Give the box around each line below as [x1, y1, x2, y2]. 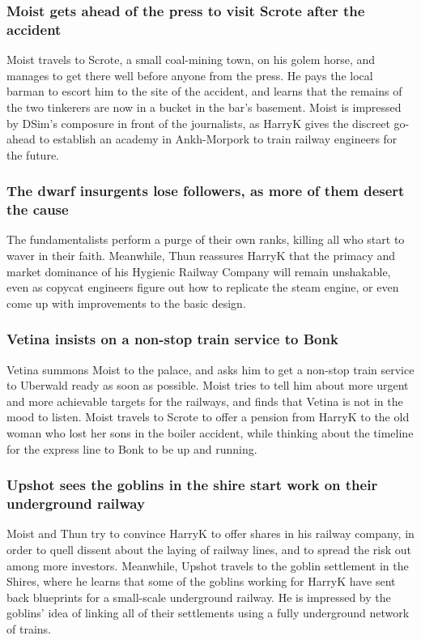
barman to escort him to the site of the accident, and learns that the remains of [6, 83, 402, 100]
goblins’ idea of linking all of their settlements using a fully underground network [6, 604, 410, 621]
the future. [6, 146, 60, 163]
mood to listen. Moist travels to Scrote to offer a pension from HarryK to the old [6, 408, 410, 425]
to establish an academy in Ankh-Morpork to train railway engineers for [39, 130, 398, 147]
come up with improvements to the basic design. [6, 294, 246, 311]
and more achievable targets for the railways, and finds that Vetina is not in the [6, 392, 403, 409]
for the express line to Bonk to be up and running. [6, 440, 257, 457]
